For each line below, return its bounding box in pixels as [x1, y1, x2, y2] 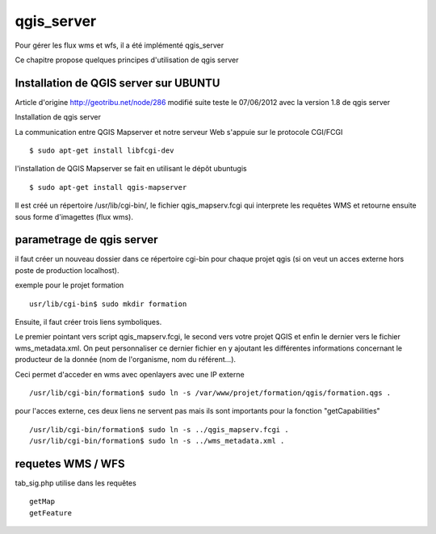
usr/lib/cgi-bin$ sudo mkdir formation [29, 299, 187, 309]
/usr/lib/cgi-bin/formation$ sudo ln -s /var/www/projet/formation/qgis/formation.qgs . [29, 389, 392, 397]
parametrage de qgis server [15, 233, 158, 246]
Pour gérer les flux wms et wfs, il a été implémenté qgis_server [15, 40, 224, 50]
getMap [29, 497, 56, 507]
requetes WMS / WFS [15, 456, 125, 470]
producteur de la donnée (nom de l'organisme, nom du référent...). [15, 355, 237, 364]
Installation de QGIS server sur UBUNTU [15, 76, 220, 90]
